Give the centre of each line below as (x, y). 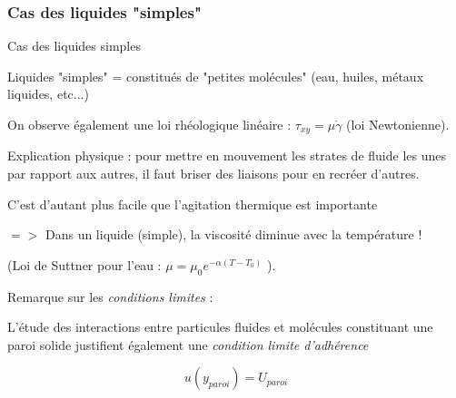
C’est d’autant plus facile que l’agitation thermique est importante (193, 204)
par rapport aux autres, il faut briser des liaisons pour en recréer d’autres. (213, 174)
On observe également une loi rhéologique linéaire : (149, 124)
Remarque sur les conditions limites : (110, 296)
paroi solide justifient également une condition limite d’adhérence (188, 344)
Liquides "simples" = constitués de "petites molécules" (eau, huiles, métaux (216, 76)
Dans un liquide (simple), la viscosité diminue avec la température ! (233, 234)
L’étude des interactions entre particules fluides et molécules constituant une (220, 327)
